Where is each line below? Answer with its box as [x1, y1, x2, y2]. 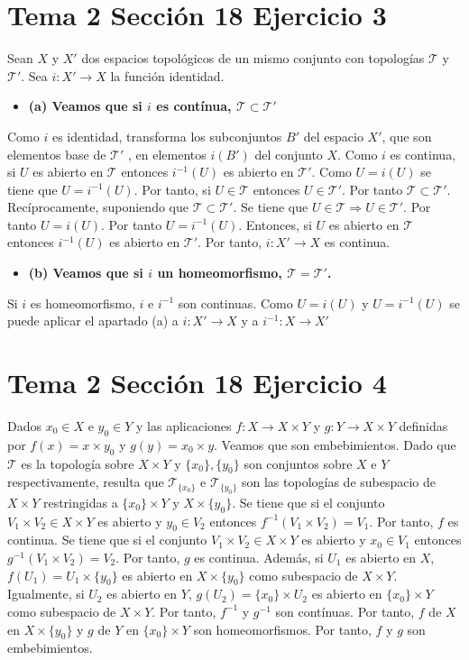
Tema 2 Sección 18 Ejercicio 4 [7, 364, 387, 401]
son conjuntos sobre [244, 454, 353, 472]
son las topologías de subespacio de [241, 472, 437, 491]
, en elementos [127, 144, 207, 163]
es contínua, [156, 96, 232, 115]
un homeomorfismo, [157, 263, 282, 282]
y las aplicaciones [136, 416, 232, 435]
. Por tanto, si [133, 179, 211, 198]
